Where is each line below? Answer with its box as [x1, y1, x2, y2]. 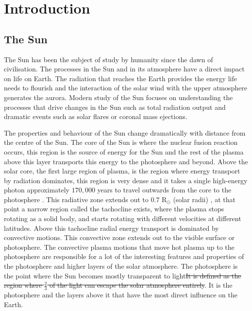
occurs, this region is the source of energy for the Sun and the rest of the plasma [4, 146, 244, 156]
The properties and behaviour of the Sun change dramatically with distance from [4, 127, 246, 138]
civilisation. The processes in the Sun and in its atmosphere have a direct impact [4, 64, 245, 74]
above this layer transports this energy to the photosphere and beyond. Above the [4, 156, 248, 166]
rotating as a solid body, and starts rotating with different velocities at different [4, 213, 241, 224]
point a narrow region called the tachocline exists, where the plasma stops [4, 204, 224, 214]
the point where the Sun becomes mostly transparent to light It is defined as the [4, 270, 241, 280]
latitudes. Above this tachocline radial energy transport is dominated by [4, 223, 219, 233]
